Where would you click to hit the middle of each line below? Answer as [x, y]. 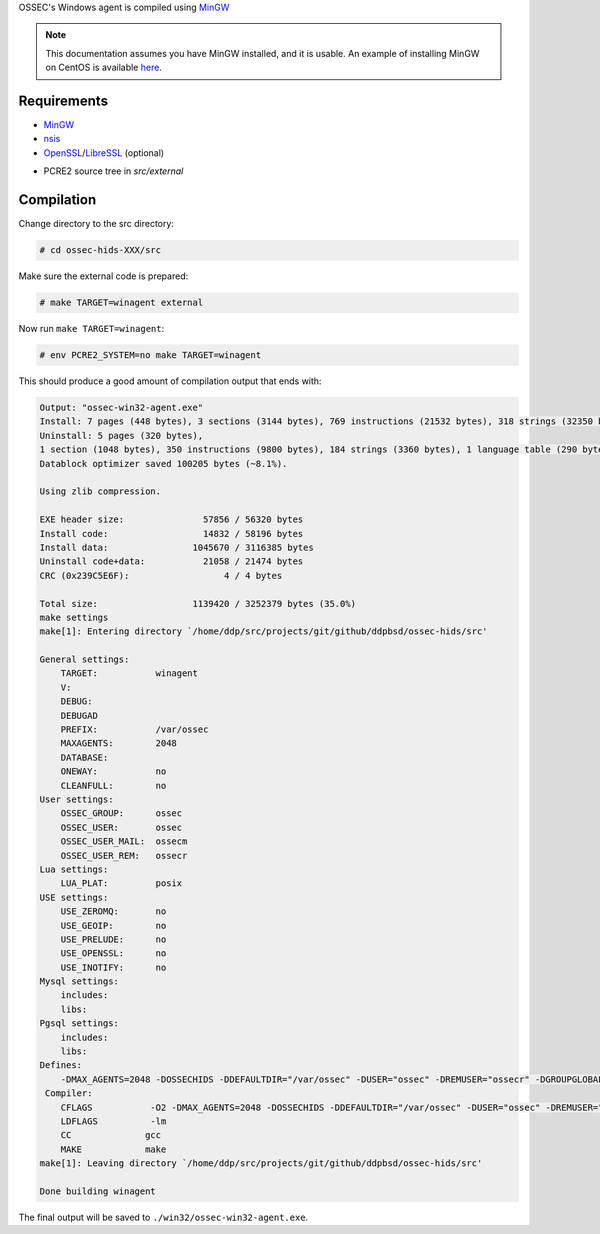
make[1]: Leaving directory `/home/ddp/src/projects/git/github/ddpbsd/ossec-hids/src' [261, 1163]
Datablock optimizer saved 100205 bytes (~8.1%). [163, 463]
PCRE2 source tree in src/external [113, 171]
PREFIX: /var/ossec [134, 729]
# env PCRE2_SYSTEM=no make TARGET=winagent [150, 355]
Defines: [61, 1065]
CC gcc [111, 1135]
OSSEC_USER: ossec [121, 827]
